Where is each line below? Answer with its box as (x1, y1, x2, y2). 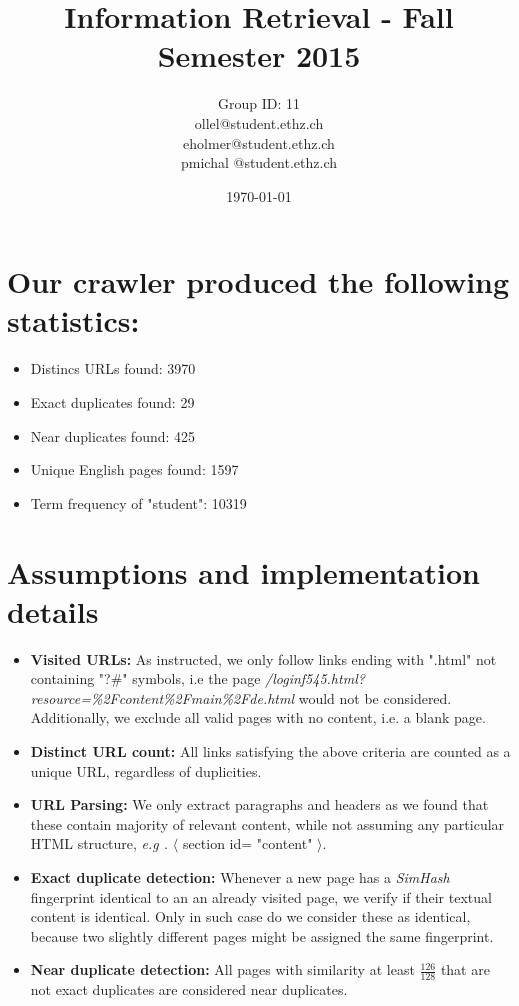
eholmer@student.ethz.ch (183, 132, 335, 153)
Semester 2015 (157, 35, 361, 76)
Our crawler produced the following (7, 261, 510, 302)
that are (440, 959, 490, 980)
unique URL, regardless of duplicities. (30, 760, 262, 781)
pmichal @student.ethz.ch (180, 152, 338, 173)
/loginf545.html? (265, 668, 365, 689)
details (7, 590, 99, 631)
